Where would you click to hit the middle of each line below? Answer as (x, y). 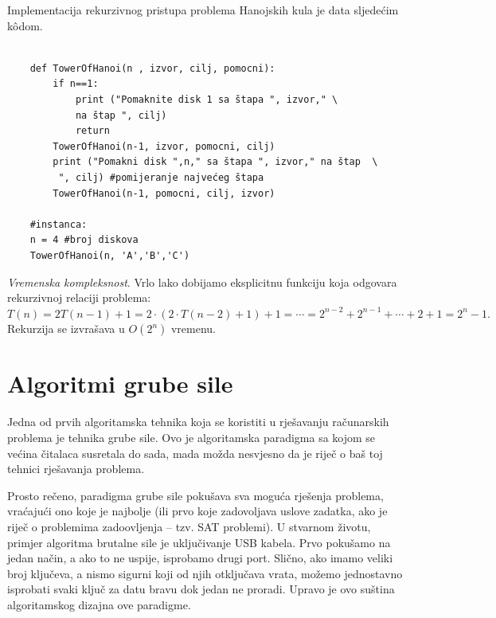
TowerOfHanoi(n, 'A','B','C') (110, 255)
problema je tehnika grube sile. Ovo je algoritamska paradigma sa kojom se (191, 437)
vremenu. (193, 329)
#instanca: (59, 224)
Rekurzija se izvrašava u (66, 329)
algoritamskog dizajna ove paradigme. (99, 604)
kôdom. (25, 25)
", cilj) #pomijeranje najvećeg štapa (161, 177)
